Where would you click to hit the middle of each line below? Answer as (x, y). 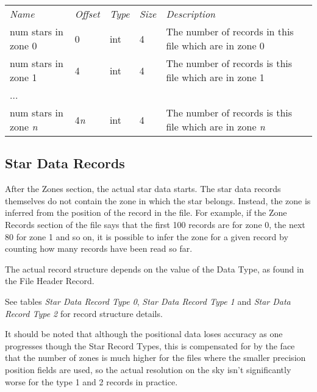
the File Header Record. (50, 281)
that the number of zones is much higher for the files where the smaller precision (155, 358)
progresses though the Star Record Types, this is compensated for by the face (150, 345)
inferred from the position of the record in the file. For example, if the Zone (146, 212)
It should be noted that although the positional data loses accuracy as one (144, 334)
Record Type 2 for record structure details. (84, 313)
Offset (87, 14)
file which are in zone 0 (215, 45)
